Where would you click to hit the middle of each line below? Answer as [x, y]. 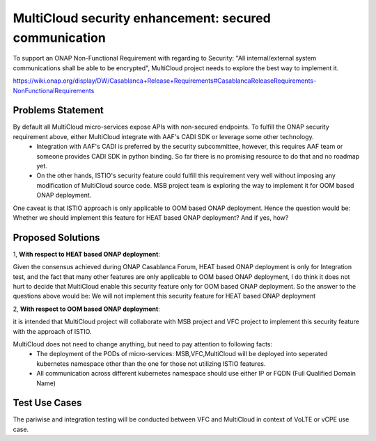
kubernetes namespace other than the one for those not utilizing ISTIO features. [151, 363]
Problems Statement [58, 110]
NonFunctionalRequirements [54, 90]
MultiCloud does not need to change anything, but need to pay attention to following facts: [143, 344]
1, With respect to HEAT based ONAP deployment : [86, 254]
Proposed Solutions [56, 238]
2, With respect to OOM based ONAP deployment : [86, 309]
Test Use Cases [47, 403]
